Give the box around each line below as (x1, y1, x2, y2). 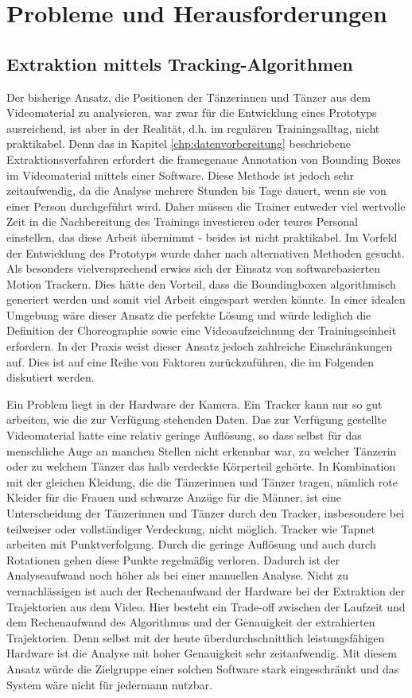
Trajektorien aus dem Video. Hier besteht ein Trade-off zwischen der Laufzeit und (6, 598, 406, 615)
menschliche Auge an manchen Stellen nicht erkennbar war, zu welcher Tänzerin (6, 442, 397, 459)
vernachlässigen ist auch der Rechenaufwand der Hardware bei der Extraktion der (6, 582, 406, 599)
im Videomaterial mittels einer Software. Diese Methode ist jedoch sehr (6, 166, 354, 183)
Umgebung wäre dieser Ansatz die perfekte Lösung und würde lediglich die (6, 306, 371, 323)
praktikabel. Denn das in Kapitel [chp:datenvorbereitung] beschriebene (6, 135, 352, 152)
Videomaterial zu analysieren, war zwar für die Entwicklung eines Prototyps (6, 104, 377, 121)
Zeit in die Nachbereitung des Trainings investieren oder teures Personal (6, 213, 358, 230)
